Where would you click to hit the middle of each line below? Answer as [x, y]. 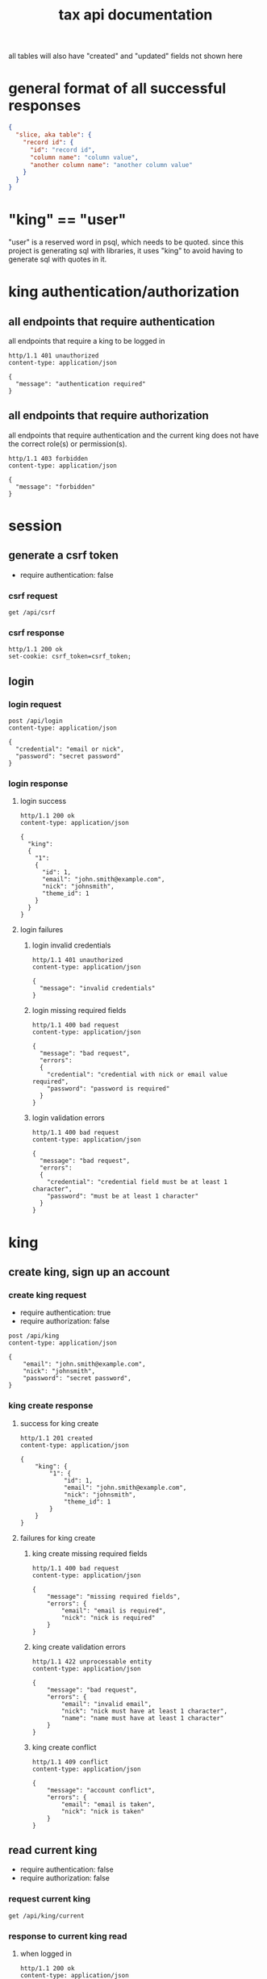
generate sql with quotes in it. [58, 259]
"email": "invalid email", [106, 1704]
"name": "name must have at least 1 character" [142, 1718]
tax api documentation [136, 15]
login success [43, 801]
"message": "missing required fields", [114, 1596]
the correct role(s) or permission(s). [68, 443]
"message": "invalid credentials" [97, 989]
